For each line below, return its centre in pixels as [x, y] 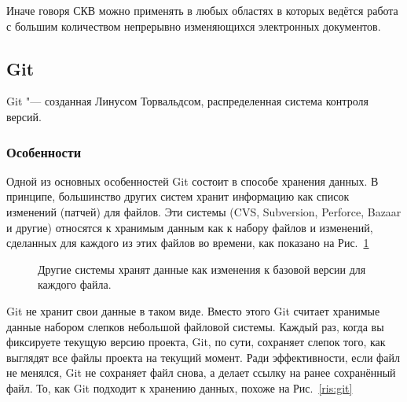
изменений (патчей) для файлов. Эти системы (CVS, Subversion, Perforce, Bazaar [204, 211]
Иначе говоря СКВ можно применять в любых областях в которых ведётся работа [202, 10]
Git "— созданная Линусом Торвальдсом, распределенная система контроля [187, 101]
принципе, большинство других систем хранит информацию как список [178, 196]
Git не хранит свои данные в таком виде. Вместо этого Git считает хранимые [193, 310]
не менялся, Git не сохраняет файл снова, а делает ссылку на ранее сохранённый [201, 372]
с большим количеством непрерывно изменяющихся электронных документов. [194, 26]
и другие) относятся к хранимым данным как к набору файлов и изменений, [190, 227]
